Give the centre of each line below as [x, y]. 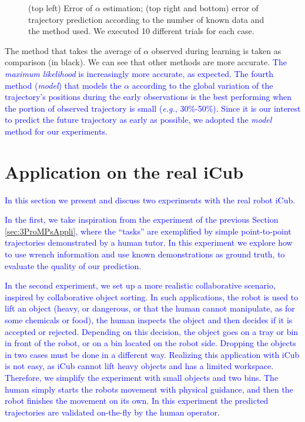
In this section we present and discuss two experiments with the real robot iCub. [150, 200]
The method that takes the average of [73, 50]
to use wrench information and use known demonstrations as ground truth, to [145, 254]
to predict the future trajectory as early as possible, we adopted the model [138, 120]
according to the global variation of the [202, 85]
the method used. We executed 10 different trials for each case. [141, 31]
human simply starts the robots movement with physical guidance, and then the [149, 389]
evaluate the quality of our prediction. [73, 265]
